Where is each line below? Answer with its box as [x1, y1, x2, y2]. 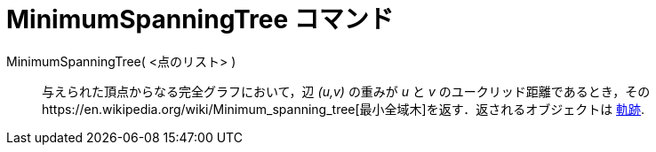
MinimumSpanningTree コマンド [6, 4, 394, 34]
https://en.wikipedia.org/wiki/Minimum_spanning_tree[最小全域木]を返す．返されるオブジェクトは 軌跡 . [42, 101, 645, 117]
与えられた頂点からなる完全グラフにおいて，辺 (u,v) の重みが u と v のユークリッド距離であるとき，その [42, 83, 651, 99]
